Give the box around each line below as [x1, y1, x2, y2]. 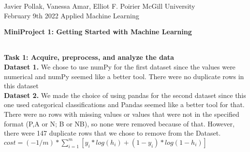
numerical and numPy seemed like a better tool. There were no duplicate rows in [4, 71, 244, 81]
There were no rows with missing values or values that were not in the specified [4, 109, 239, 119]
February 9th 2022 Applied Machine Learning [4, 10, 139, 20]
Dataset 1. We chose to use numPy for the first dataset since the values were [4, 61, 235, 71]
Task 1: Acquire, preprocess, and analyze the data [4, 52, 174, 62]
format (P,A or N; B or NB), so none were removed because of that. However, [4, 118, 235, 128]
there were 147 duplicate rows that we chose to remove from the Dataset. [4, 128, 221, 138]
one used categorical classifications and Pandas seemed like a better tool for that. [4, 99, 245, 110]
